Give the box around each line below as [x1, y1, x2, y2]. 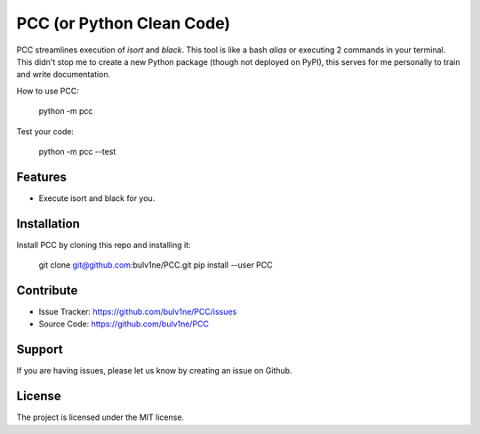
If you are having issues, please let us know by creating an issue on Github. [16, 366, 292, 376]
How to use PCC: [16, 85, 79, 96]
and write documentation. [16, 69, 111, 80]
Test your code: [16, 125, 75, 137]
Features [16, 169, 67, 184]
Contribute [16, 283, 78, 298]
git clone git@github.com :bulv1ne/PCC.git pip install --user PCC [38, 260, 273, 270]
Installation [16, 216, 80, 231]
